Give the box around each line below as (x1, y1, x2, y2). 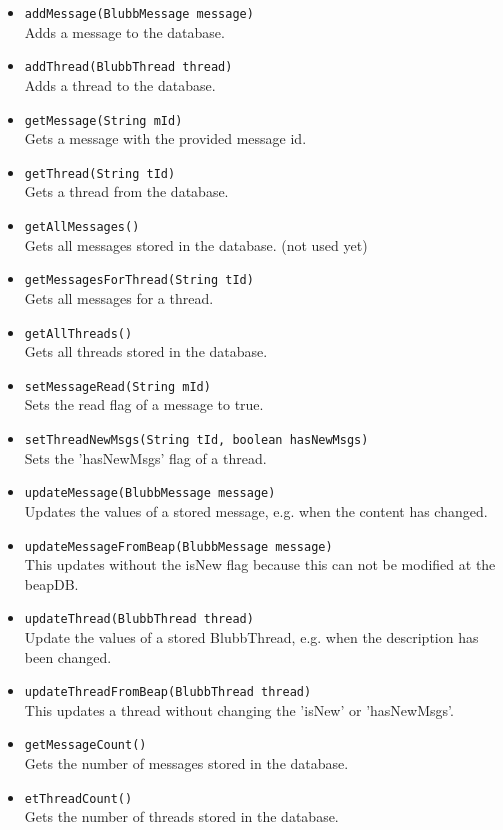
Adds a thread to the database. (24, 74, 216, 95)
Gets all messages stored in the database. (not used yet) (24, 234, 368, 255)
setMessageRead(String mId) (24, 379, 211, 394)
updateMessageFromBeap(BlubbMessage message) (24, 539, 333, 554)
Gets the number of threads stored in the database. (24, 806, 339, 827)
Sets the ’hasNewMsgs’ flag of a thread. (24, 447, 267, 468)
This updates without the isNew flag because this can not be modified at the (24, 554, 496, 575)
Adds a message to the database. (24, 21, 225, 42)
